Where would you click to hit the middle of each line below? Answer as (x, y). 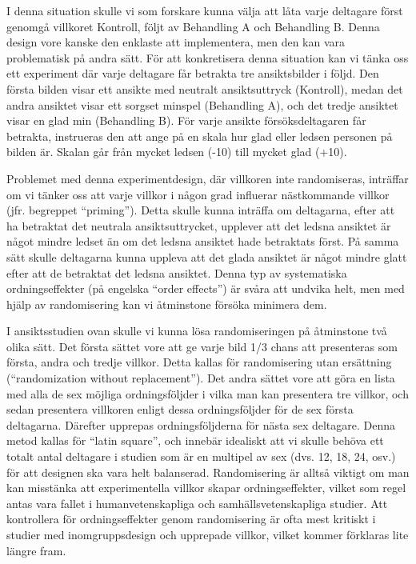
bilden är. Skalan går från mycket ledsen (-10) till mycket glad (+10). (177, 152)
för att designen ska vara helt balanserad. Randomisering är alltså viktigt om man (208, 472)
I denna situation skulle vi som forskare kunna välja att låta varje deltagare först (205, 10)
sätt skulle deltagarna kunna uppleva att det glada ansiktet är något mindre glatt (207, 256)
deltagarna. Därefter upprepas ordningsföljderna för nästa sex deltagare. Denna (201, 424)
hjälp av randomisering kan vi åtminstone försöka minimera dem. (167, 304)
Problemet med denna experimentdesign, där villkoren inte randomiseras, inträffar (208, 178)
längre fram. (36, 550)
